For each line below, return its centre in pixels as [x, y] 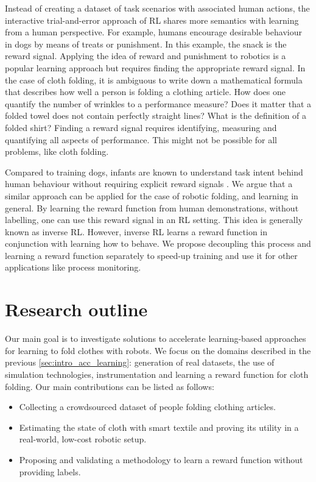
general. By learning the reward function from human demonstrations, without [152, 207]
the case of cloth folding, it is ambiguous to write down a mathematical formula [154, 80]
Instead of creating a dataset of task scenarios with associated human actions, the [157, 8]
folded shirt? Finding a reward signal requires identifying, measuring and [141, 127]
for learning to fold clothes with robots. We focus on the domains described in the [158, 350]
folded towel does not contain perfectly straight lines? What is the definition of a [156, 115]
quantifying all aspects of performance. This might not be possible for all [141, 139]
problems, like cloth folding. [57, 151]
